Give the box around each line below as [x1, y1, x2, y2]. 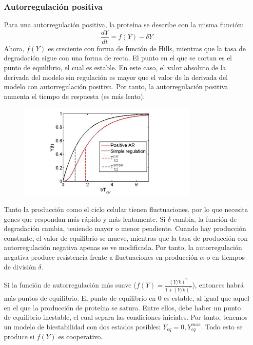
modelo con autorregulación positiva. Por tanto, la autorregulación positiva [4, 81, 228, 92]
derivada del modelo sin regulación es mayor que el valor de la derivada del [4, 72, 228, 82]
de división [4, 261, 36, 271]
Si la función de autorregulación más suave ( [4, 280, 136, 290]
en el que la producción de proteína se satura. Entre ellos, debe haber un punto [4, 302, 241, 312]
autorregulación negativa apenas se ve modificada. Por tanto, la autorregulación [4, 242, 242, 252]
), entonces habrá [192, 280, 244, 290]
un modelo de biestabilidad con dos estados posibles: [4, 321, 161, 331]
